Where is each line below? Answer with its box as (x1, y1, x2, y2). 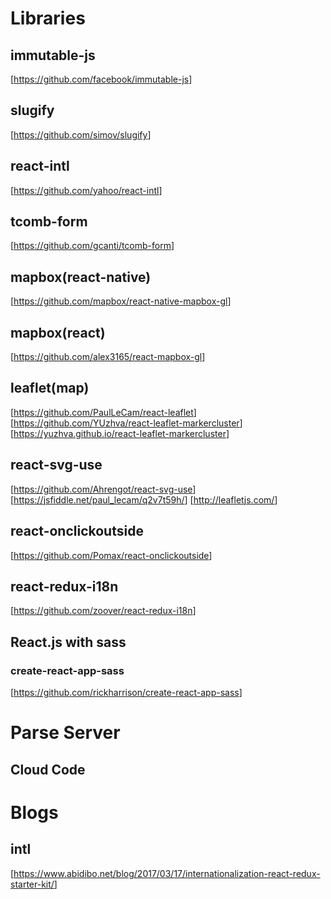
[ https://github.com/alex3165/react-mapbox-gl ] (10, 351, 206, 363)
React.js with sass (10, 633, 127, 651)
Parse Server (10, 722, 121, 744)
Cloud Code (10, 761, 86, 778)
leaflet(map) (10, 380, 90, 397)
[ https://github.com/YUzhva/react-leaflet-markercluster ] (10, 417, 243, 429)
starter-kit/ (10, 878, 55, 890)
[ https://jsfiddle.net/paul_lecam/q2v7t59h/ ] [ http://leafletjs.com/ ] (10, 493, 278, 506)
